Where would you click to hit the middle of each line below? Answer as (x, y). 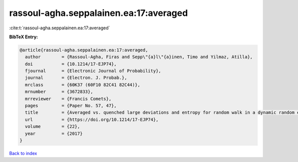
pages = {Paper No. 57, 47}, (71, 106)
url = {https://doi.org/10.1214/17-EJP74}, (92, 120)
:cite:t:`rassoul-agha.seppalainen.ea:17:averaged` (60, 28)
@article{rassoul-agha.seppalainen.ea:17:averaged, (84, 50)
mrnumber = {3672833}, (59, 92)
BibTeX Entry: (24, 37)
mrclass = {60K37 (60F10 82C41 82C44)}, (83, 85)
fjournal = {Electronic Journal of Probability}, (93, 71)
